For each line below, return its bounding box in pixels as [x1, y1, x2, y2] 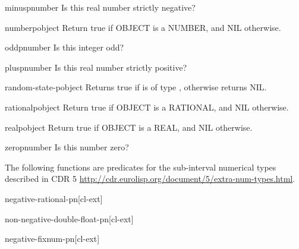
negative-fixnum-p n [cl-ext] [5, 232, 100, 245]
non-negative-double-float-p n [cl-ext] [5, 212, 134, 225]
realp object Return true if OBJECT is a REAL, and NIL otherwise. [5, 121, 253, 133]
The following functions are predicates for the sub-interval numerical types [5, 160, 276, 173]
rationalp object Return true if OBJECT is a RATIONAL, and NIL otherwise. [5, 100, 289, 113]
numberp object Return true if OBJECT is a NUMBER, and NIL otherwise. [5, 21, 281, 33]
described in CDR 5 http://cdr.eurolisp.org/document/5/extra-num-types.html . [5, 172, 295, 185]
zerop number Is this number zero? [5, 141, 129, 153]
